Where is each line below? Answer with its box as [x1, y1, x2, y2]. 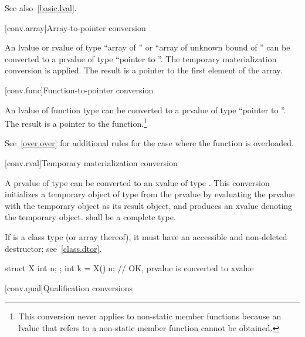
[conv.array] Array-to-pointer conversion [5, 21, 146, 33]
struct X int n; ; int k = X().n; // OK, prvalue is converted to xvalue [5, 262, 254, 274]
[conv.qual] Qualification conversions [5, 281, 133, 294]
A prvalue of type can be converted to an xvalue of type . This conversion [5, 176, 270, 188]
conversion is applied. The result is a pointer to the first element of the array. [5, 64, 283, 76]
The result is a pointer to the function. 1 [5, 116, 147, 129]
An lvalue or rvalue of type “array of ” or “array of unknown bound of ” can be [5, 41, 290, 53]
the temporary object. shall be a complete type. [5, 211, 176, 223]
